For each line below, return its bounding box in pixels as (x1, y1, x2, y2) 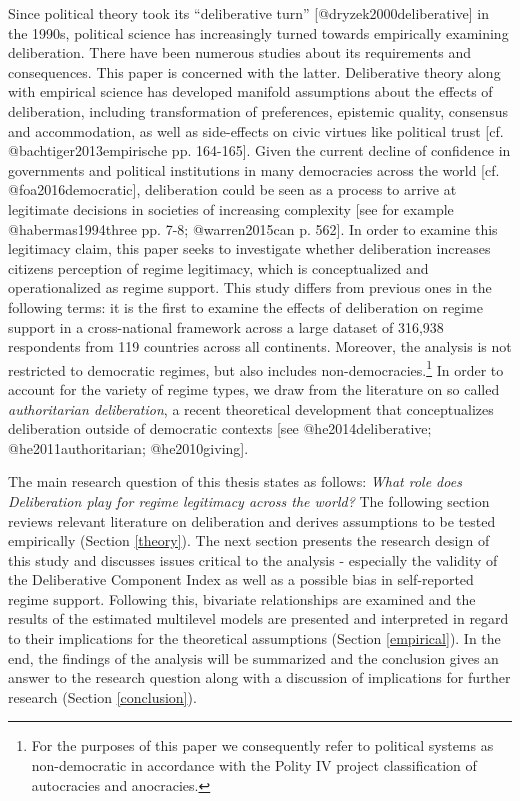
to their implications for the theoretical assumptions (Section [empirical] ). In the (8, 628, 501, 649)
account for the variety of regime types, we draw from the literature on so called (8, 378, 500, 399)
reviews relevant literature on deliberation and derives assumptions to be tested (8, 510, 496, 531)
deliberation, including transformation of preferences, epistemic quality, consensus (8, 100, 509, 121)
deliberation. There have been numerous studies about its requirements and (8, 42, 471, 63)
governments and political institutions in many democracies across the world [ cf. (8, 159, 500, 180)
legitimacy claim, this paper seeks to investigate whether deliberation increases (8, 238, 491, 259)
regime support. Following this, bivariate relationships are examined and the (8, 588, 476, 609)
